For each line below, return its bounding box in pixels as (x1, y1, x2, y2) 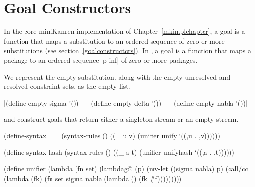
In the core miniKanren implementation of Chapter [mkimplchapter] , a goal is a (4, 26, 245, 36)
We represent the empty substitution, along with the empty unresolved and (4, 71, 230, 81)
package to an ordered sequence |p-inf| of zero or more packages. (4, 54, 198, 65)
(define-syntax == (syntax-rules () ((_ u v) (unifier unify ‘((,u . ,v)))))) (4, 130, 220, 140)
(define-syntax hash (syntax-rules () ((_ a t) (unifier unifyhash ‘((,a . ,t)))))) (4, 147, 234, 157)
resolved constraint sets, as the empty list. (4, 81, 130, 91)
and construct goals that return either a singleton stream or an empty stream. (4, 114, 239, 124)
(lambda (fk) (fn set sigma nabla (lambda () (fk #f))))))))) (4, 173, 182, 183)
